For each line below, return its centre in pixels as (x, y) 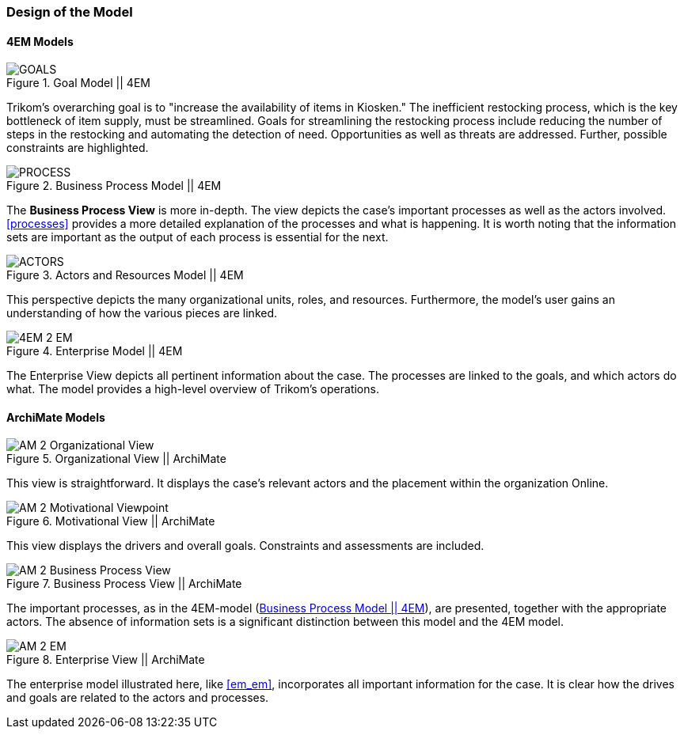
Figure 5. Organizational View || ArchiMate (116, 459)
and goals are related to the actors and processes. (138, 698)
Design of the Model (70, 12)
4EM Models (40, 41)
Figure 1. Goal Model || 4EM (78, 83)
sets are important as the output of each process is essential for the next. (198, 237)
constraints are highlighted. (78, 148)
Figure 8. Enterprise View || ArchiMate (106, 660)
